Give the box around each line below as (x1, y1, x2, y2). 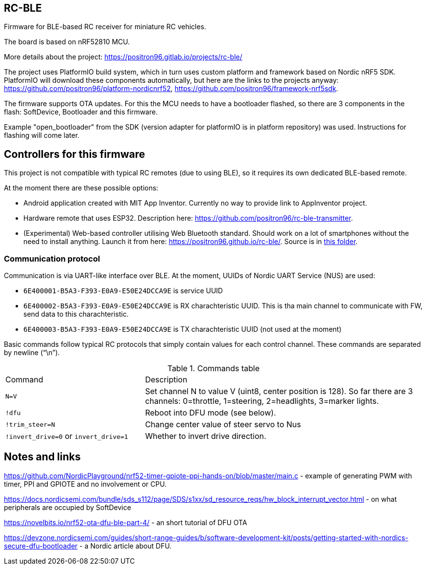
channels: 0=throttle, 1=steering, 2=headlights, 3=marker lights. (145, 396, 379, 406)
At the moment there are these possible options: (4, 184, 158, 192)
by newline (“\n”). (4, 348, 60, 357)
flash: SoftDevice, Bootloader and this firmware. (4, 108, 158, 116)
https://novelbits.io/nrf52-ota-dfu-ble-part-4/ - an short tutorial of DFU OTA (4, 518, 247, 527)
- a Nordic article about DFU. (79, 541, 172, 550)
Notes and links (4, 451, 81, 463)
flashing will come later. (4, 131, 79, 140)
